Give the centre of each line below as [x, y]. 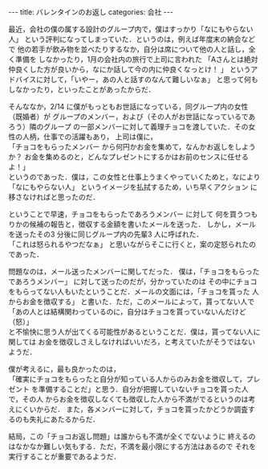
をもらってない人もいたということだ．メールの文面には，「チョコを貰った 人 [134, 292]
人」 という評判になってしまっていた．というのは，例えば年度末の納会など [132, 39]
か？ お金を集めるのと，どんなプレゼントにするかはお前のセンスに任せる [128, 157]
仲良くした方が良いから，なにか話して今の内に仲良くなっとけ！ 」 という [130, 69]
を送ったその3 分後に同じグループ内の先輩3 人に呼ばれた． [106, 234]
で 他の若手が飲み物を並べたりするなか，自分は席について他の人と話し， [128, 49]
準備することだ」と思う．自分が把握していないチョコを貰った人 [143, 389]
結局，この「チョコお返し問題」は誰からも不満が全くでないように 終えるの [132, 436]
